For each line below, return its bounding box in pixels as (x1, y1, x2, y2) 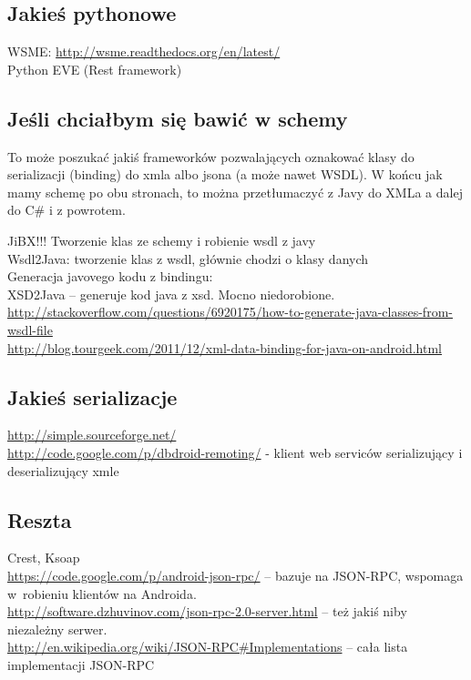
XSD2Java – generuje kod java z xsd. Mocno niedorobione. (7, 284, 335, 303)
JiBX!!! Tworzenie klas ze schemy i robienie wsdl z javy (7, 230, 316, 249)
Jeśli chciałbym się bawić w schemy (7, 104, 348, 132)
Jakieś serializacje (7, 382, 178, 411)
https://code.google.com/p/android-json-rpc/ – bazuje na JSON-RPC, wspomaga (7, 565, 464, 584)
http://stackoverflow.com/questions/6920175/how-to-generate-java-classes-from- (7, 302, 453, 321)
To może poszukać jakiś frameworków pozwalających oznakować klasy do (7, 147, 415, 166)
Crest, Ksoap (7, 548, 80, 567)
